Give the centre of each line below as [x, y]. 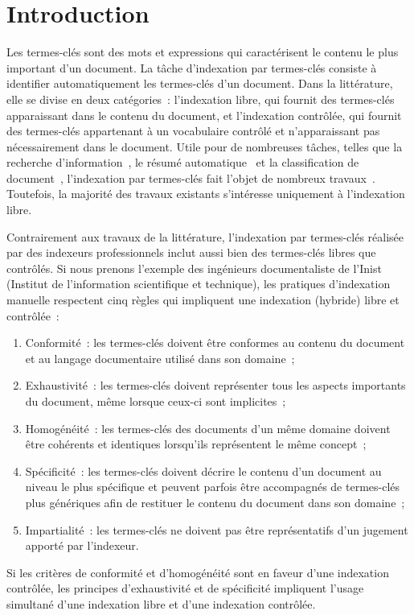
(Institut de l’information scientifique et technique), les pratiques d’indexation [199, 284]
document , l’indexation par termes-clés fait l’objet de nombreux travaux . [191, 177]
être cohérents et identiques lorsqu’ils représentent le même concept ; [196, 444]
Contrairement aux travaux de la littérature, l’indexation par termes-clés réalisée [205, 236]
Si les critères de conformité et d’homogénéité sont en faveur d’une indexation [198, 572]
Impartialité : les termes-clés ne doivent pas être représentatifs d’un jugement [217, 529]
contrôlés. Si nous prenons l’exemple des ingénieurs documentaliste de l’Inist [194, 268]
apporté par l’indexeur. [82, 545]
